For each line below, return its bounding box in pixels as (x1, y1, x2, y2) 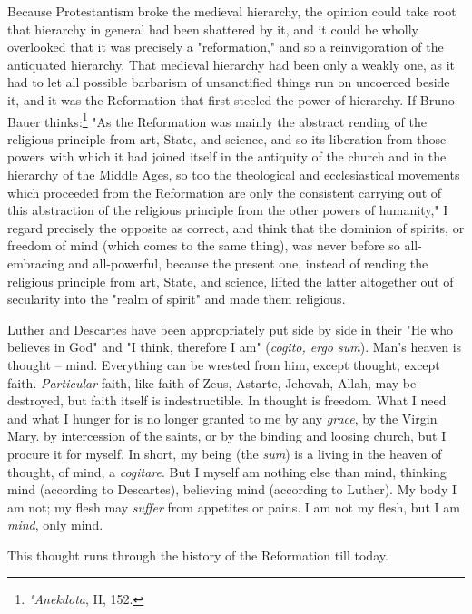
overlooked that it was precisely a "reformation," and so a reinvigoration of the (7, 37, 444, 56)
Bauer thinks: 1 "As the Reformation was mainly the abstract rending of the (7, 109, 427, 131)
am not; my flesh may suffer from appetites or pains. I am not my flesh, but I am (7, 497, 460, 516)
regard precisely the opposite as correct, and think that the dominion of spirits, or (7, 218, 465, 237)
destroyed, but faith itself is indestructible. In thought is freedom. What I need (7, 391, 447, 410)
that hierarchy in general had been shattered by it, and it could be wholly (7, 19, 418, 38)
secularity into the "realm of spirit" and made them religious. (7, 289, 346, 308)
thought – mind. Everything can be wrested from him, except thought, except (7, 355, 440, 374)
